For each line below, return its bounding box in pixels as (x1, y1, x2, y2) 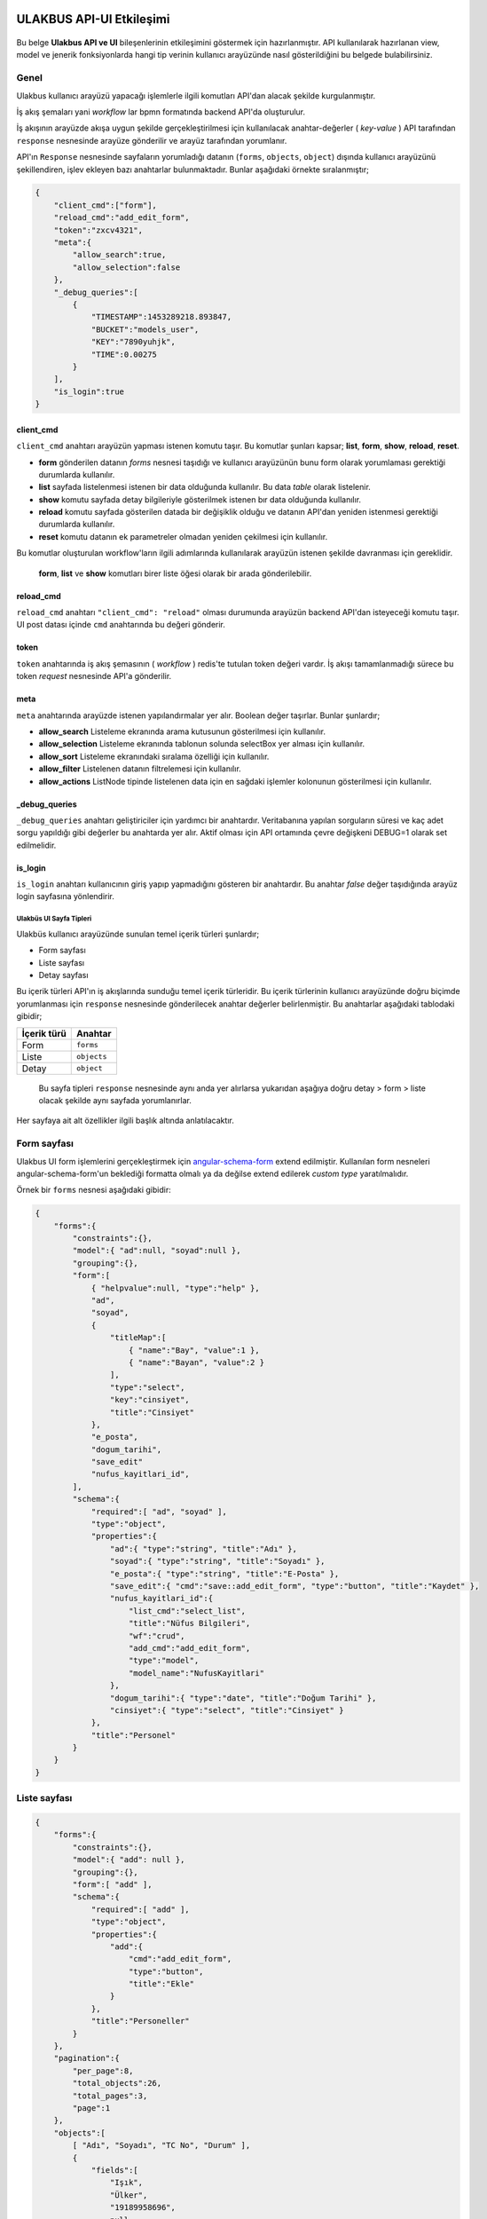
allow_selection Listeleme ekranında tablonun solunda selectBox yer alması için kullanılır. (38, 738, 365, 749)
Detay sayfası (38, 970, 89, 981)
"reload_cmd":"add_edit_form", (53, 213, 190, 223)
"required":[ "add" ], (90, 1904, 190, 1915)
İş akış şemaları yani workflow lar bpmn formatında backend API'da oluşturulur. (16, 107, 306, 117)
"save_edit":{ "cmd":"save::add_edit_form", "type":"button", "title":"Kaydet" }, (109, 1581, 480, 1591)
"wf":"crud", (129, 1631, 185, 1641)
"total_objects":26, (72, 2078, 162, 2089)
